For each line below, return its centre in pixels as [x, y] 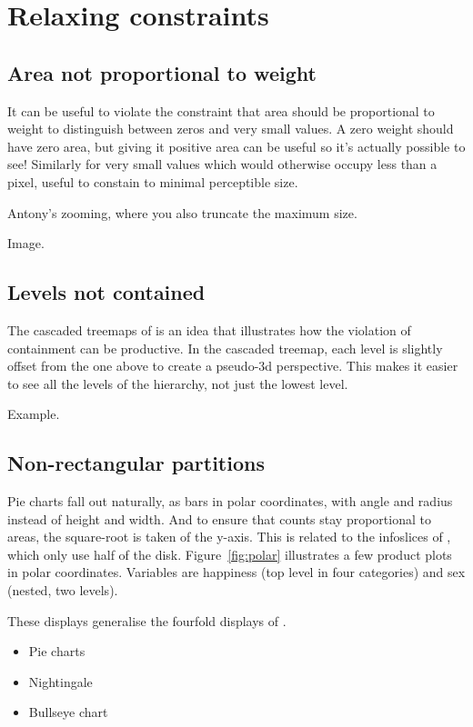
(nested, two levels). [63, 590]
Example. [34, 414]
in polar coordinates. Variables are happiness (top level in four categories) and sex [236, 572]
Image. [26, 243]
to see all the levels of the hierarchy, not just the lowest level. [178, 383]
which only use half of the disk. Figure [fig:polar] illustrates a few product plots [230, 554]
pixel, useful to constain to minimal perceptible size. [153, 181]
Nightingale [60, 681]
